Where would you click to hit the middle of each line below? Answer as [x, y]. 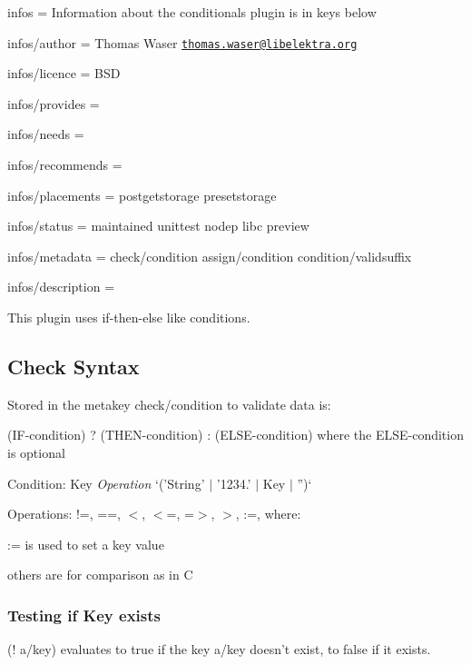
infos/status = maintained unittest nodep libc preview [158, 226]
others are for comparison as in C [100, 575]
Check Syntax [74, 366]
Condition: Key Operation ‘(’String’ [106, 483]
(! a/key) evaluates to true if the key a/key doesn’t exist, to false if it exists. [219, 649]
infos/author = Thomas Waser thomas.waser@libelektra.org [182, 42]
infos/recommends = [65, 165]
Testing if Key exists [84, 615]
